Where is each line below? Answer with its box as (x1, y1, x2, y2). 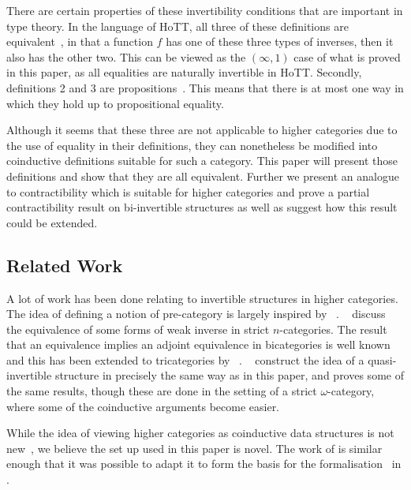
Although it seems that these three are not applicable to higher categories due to (6, 122, 398, 138)
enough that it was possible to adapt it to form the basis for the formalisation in (6, 455, 402, 472)
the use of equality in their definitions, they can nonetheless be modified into (6, 137, 378, 153)
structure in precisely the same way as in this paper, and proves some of (54, 367, 404, 383)
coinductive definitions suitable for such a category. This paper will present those (6, 152, 398, 169)
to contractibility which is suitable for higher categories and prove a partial (6, 183, 370, 200)
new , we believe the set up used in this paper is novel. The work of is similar (6, 440, 383, 456)
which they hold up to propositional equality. (6, 95, 224, 111)
